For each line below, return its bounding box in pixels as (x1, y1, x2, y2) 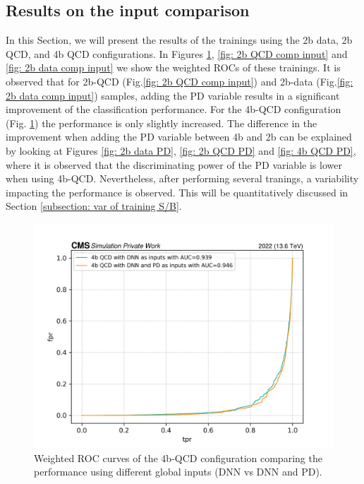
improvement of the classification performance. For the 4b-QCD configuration (6, 102, 341, 117)
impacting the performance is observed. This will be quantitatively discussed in (6, 184, 348, 199)
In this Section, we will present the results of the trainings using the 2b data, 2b (6, 33, 353, 47)
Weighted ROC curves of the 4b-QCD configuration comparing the (34, 450, 322, 465)
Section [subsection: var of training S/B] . (6, 199, 182, 213)
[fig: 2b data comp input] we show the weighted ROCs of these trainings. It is (6, 60, 341, 75)
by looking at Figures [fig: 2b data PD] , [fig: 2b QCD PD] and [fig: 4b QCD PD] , (6, 143, 356, 158)
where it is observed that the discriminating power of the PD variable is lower (6, 157, 342, 172)
